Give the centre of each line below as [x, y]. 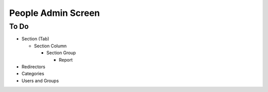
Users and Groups [40, 81]
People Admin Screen [55, 13]
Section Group [61, 53]
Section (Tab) [35, 39]
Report [66, 60]
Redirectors [33, 67]
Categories [33, 74]
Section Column [50, 46]
